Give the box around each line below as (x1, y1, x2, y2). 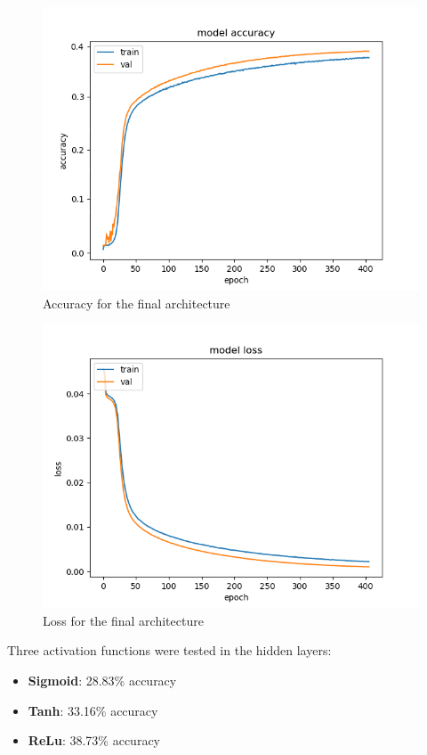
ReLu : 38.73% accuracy (28, 731, 160, 750)
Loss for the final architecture (43, 611, 204, 629)
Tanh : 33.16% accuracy (28, 701, 158, 719)
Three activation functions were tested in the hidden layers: (7, 641, 332, 660)
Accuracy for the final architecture (43, 293, 230, 312)
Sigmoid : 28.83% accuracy (28, 670, 177, 689)
